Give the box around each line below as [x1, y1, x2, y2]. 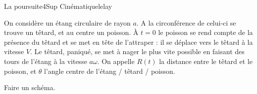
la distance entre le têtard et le [159, 56, 253, 66]
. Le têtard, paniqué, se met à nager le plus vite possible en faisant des [30, 46, 245, 57]
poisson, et [4, 65, 37, 76]
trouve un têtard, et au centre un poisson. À [4, 27, 139, 37]
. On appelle [97, 56, 135, 66]
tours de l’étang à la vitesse [4, 56, 87, 66]
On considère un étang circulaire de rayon [4, 17, 131, 28]
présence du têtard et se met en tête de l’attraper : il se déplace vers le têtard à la [4, 36, 253, 47]
